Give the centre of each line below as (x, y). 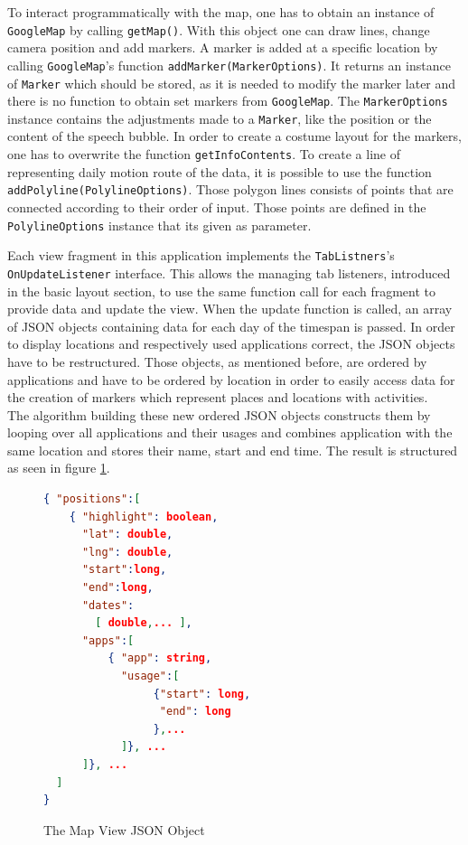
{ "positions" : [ (92, 499)
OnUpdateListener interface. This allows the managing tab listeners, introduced (229, 272)
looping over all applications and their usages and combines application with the (230, 432)
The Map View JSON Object (124, 829)
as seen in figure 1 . (59, 468)
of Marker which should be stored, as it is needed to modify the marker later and (232, 83)
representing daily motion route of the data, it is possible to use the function (220, 171)
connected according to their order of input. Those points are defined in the (217, 207)
